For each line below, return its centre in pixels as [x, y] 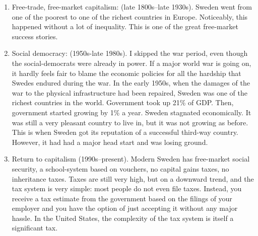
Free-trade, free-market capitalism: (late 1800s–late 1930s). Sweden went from [132, 7]
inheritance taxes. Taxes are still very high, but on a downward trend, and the [133, 178]
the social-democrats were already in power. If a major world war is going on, [132, 63]
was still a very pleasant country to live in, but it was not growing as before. [130, 122]
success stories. [35, 36]
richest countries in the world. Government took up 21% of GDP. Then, [123, 102]
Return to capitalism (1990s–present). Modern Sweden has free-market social [131, 159]
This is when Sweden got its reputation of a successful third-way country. [125, 132]
